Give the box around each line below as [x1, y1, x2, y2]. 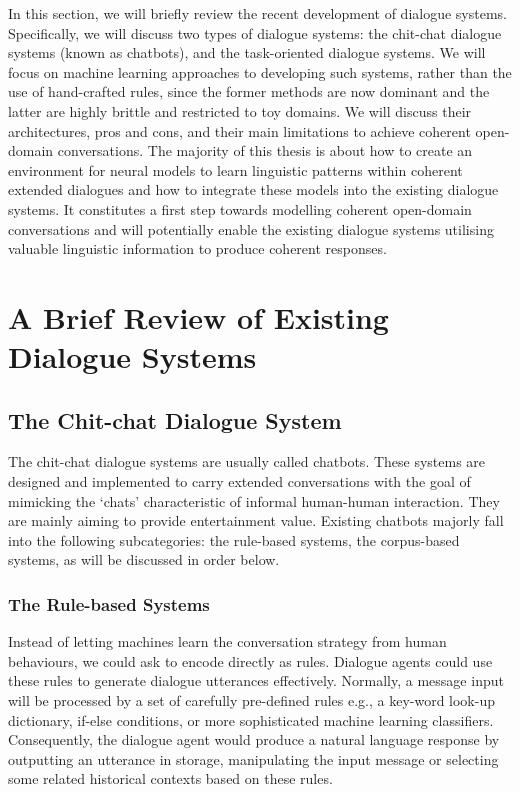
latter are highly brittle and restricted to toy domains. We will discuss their [8, 100, 472, 121]
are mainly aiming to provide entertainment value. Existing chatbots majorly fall [8, 510, 504, 531]
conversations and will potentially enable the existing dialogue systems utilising [8, 218, 494, 239]
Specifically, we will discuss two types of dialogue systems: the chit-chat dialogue [8, 22, 502, 43]
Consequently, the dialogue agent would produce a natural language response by [8, 729, 500, 750]
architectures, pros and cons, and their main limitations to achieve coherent [8, 120, 471, 141]
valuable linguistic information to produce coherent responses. [8, 238, 387, 259]
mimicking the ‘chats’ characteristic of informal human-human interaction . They [8, 490, 500, 511]
